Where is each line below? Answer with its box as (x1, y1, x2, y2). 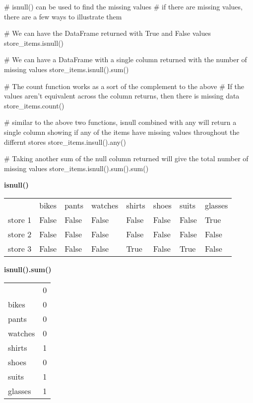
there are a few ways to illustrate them (4, 11, 122, 21)
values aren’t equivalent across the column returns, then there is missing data (4, 91, 240, 101)
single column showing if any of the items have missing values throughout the (4, 126, 240, 137)
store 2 (8, 228, 32, 240)
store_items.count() (4, 100, 64, 110)
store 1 (8, 213, 32, 225)
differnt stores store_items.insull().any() (4, 136, 126, 147)
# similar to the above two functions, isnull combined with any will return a (4, 117, 237, 127)
